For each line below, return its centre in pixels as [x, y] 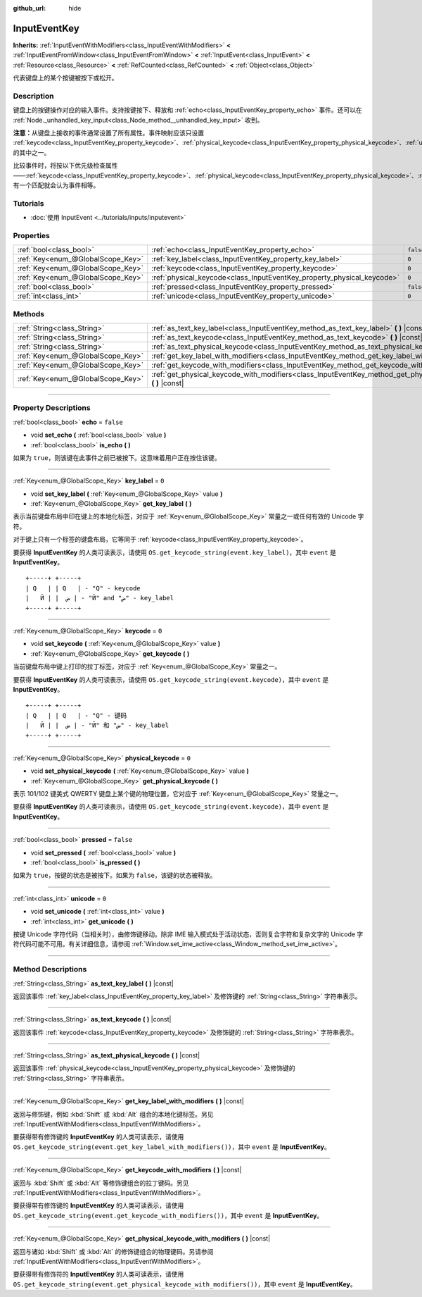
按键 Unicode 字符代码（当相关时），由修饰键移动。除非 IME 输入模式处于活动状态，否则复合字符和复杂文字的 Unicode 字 [188, 934]
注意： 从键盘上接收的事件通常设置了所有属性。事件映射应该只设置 [108, 133]
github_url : [29, 8]
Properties [32, 235]
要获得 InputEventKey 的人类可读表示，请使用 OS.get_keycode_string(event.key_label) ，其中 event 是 [175, 552]
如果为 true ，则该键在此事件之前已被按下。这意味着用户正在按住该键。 [117, 457]
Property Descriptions [52, 408]
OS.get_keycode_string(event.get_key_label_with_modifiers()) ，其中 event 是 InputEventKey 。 [172, 1147]
